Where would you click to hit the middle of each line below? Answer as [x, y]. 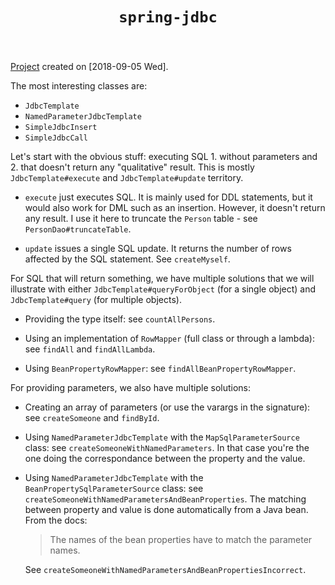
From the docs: [56, 520]
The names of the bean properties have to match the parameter [181, 540]
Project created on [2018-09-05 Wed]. [89, 67]
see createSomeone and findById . [92, 418]
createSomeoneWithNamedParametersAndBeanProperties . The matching [165, 499]
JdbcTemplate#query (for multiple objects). [96, 300]
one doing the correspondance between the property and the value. [165, 459]
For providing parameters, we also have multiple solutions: [131, 388]
